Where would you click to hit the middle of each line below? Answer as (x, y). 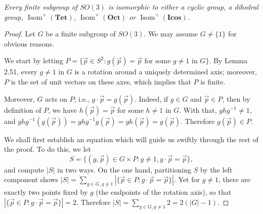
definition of (23, 110)
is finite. (213, 81)
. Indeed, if (151, 98)
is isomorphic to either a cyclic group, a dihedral (183, 7)
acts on (56, 98)
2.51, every (21, 72)
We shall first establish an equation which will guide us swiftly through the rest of (131, 139)
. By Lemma (228, 60)
